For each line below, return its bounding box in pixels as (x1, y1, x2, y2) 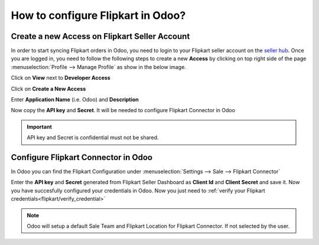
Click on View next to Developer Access (11, 74, 110, 81)
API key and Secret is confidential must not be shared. (27, 134, 159, 141)
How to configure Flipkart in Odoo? (11, 9, 186, 22)
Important (27, 123, 53, 130)
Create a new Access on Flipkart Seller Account (11, 31, 190, 41)
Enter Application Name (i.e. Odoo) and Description (11, 96, 139, 103)
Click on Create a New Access (11, 85, 86, 92)
